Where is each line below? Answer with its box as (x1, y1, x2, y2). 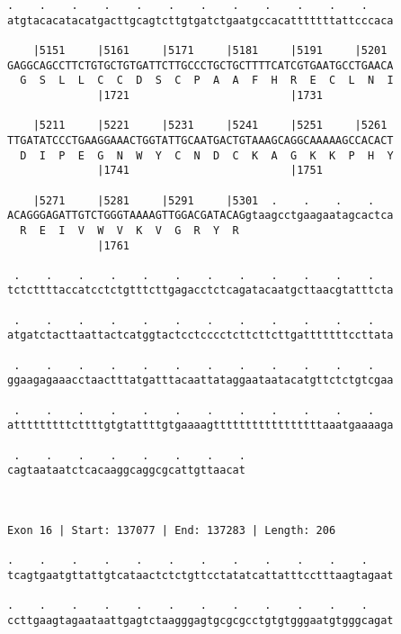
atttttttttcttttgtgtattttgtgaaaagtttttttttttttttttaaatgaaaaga (7, 419, 394, 432)
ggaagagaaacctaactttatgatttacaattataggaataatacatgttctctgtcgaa (7, 374, 394, 387)
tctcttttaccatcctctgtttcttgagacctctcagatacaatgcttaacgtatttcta (7, 284, 394, 297)
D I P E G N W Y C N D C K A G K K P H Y (20, 149, 394, 162)
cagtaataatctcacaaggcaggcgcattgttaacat (7, 464, 245, 477)
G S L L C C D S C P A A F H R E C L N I (20, 74, 394, 87)
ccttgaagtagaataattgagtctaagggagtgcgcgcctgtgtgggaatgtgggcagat (7, 613, 394, 627)
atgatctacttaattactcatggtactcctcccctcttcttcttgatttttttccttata (7, 329, 394, 342)
